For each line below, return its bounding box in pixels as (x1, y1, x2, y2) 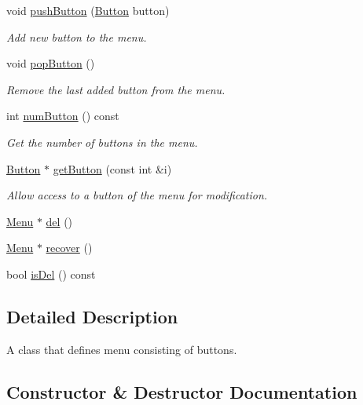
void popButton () (6, 55, 95, 71)
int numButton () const (6, 108, 119, 124)
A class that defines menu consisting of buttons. (6, 341, 237, 357)
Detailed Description (6, 304, 178, 328)
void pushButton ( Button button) (6, 2, 170, 18)
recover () (46, 239, 93, 256)
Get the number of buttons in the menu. (6, 133, 198, 150)
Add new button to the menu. (6, 28, 147, 45)
